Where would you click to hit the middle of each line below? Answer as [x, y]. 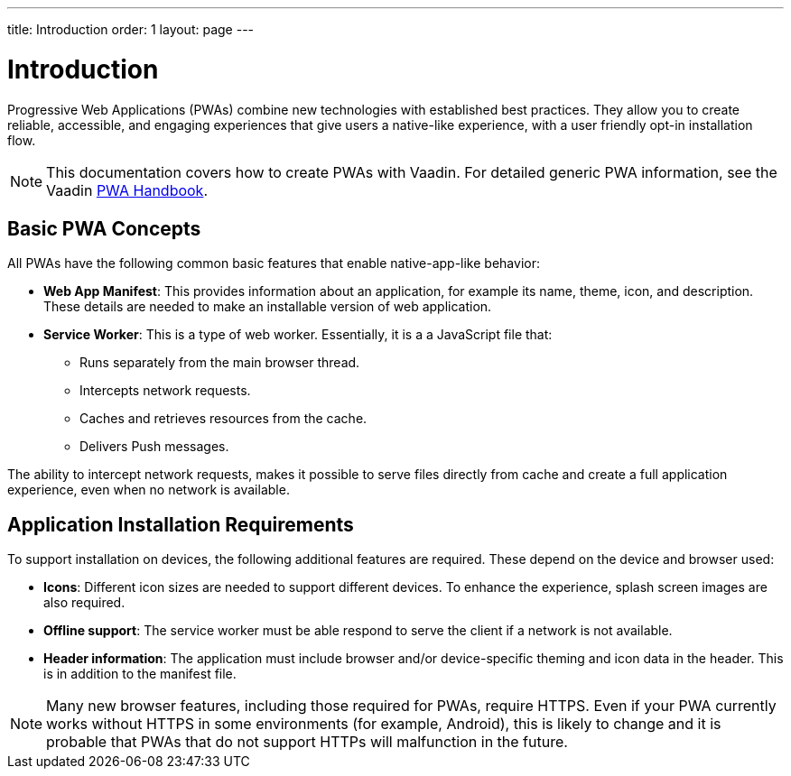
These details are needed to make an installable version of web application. [268, 307]
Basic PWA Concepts [104, 228]
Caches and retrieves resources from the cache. [223, 419]
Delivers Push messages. [154, 447]
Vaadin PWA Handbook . [127, 190]
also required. [84, 603]
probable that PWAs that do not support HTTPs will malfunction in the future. [307, 742]
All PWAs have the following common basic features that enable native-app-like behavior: [274, 263]
